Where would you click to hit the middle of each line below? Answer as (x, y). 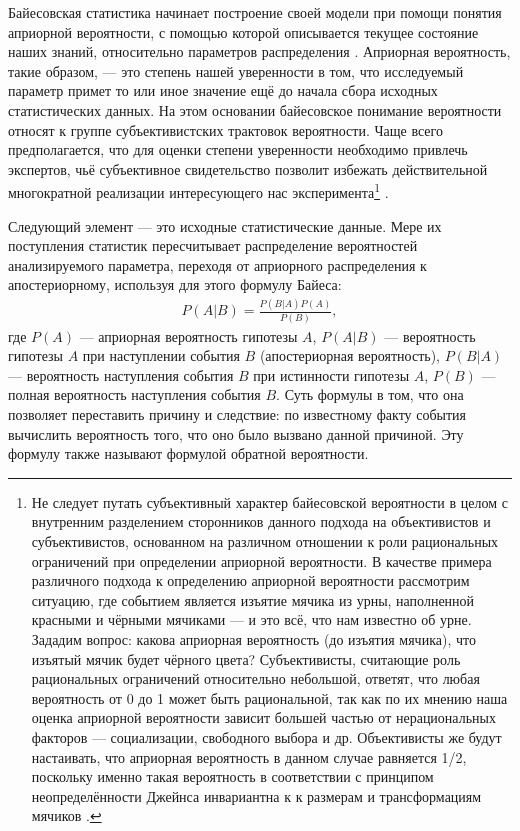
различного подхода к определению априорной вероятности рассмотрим (250, 580)
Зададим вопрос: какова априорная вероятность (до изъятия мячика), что (253, 638)
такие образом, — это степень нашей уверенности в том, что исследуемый (236, 70)
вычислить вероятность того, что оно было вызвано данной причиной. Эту (236, 433)
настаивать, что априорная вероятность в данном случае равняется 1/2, (249, 756)
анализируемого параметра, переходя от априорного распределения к (217, 264)
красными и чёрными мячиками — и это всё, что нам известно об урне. (251, 619)
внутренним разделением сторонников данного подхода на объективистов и (261, 521)
